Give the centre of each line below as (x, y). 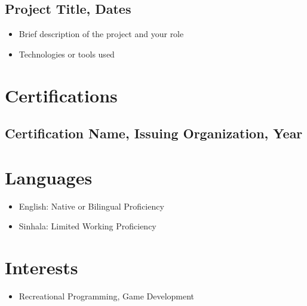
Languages (49, 177)
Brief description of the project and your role (101, 34)
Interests (42, 267)
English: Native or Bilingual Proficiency (91, 206)
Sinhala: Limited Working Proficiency (88, 226)
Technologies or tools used (67, 54)
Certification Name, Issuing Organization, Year (154, 133)
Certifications (61, 95)
